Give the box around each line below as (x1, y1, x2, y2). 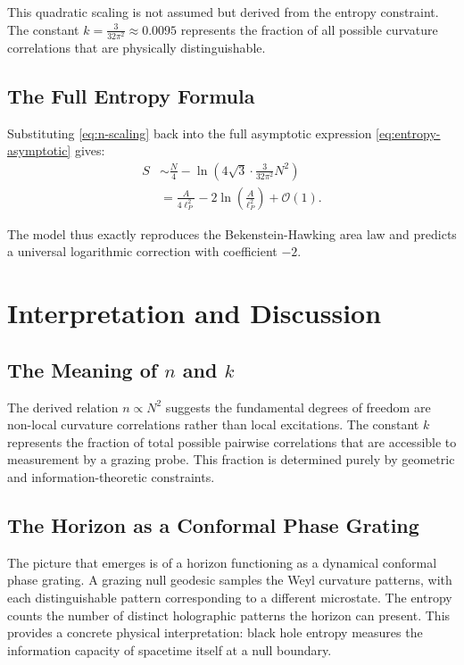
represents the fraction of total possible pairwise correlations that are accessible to (7, 432, 457, 451)
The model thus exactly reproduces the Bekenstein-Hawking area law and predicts (7, 224, 457, 243)
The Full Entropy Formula (7, 81, 255, 109)
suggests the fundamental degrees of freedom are (165, 397, 431, 416)
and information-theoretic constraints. (7, 467, 215, 486)
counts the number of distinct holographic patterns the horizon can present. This (7, 605, 451, 624)
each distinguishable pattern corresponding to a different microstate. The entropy (7, 587, 452, 606)
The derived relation (7, 397, 119, 416)
